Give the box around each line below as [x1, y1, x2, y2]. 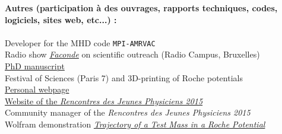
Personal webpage [5, 83, 69, 95]
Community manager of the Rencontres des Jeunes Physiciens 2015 [5, 106, 251, 119]
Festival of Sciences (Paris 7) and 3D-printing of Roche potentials [5, 71, 243, 84]
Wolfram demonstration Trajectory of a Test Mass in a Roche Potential [5, 118, 265, 130]
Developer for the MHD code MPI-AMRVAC [5, 36, 156, 49]
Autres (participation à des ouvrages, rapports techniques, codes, [5, 2, 278, 14]
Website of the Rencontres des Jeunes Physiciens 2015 [5, 94, 203, 107]
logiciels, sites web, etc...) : [5, 13, 117, 25]
